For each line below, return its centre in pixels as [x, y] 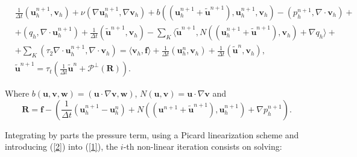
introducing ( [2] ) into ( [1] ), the [62, 146]
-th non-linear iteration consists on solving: [203, 146]
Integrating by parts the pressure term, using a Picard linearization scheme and [152, 134]
